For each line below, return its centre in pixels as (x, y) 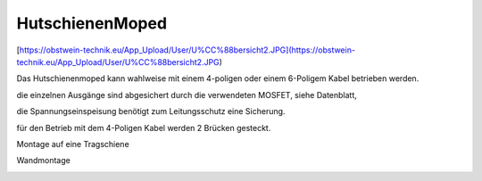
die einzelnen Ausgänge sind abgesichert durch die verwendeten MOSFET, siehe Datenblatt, (187, 95)
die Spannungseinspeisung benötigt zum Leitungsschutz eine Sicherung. (151, 111)
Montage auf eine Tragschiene (73, 144)
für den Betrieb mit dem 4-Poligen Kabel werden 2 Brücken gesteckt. (144, 128)
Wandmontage (43, 160)
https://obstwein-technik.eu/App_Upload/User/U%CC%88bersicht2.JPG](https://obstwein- (187, 50)
